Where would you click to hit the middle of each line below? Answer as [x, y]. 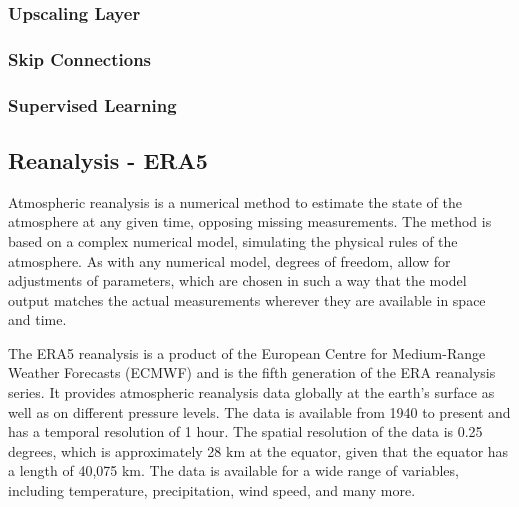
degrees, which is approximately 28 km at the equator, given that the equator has [258, 450]
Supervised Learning [92, 104]
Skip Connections [80, 58]
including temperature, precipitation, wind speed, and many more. [212, 490]
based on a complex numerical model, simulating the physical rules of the [233, 240]
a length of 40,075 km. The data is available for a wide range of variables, [233, 470]
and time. [37, 319]
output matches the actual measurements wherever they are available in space [247, 299]
